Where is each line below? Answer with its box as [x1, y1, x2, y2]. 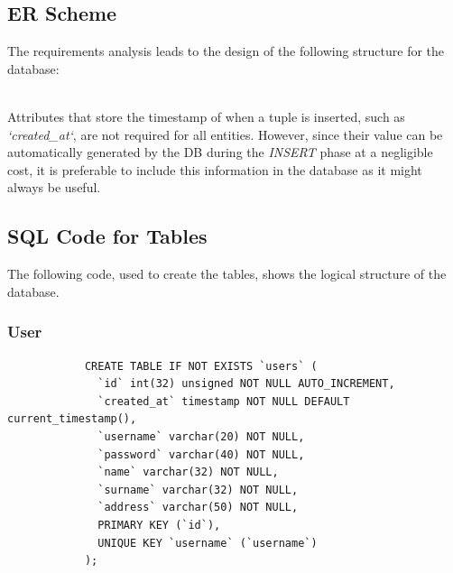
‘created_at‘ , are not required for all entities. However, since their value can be [7, 125, 443, 143]
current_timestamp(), [7, 412, 137, 426]
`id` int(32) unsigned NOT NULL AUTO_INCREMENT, [97, 377, 395, 391]
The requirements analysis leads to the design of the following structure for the [7, 42, 445, 60]
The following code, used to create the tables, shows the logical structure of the [7, 264, 447, 283]
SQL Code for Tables [7, 222, 208, 250]
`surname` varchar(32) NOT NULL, [97, 483, 299, 496]
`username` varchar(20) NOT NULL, [97, 430, 305, 443]
